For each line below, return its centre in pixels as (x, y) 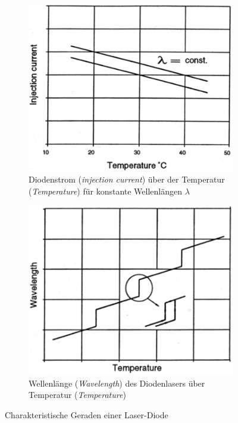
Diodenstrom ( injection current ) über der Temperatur (127, 179)
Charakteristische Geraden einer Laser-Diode (87, 415)
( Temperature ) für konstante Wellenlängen (106, 191)
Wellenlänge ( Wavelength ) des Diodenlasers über (117, 383)
